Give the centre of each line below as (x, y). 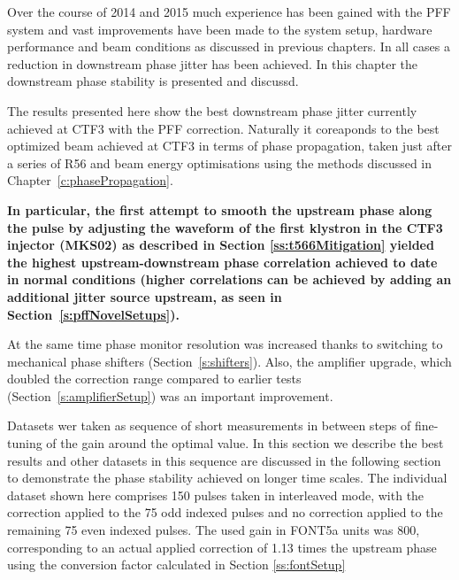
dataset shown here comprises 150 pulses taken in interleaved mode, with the (216, 495)
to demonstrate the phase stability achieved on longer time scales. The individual (227, 478)
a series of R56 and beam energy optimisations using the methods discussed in (220, 162)
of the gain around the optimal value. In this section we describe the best (245, 443)
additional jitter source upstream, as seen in (145, 296)
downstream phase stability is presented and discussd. (153, 81)
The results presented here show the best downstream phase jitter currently (212, 110)
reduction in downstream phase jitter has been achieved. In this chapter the (213, 63)
